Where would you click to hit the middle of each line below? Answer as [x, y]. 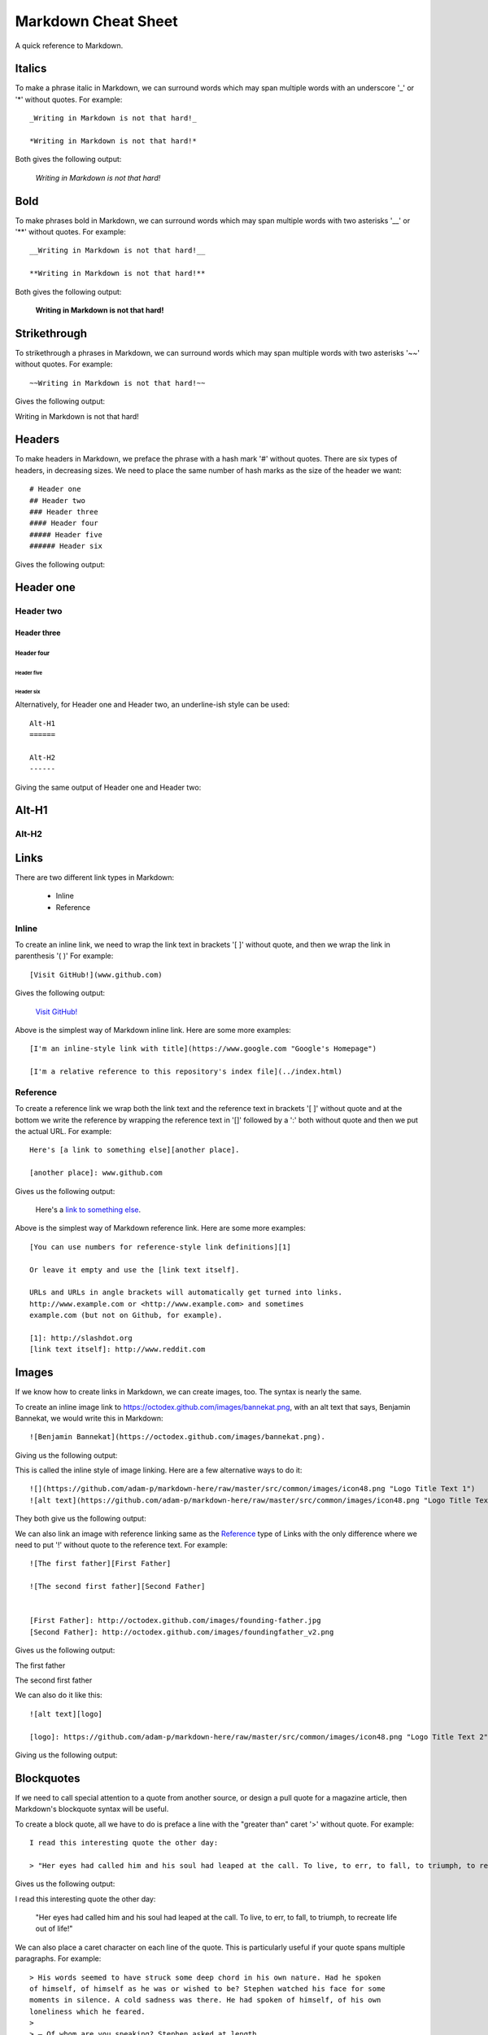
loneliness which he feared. [87, 2011]
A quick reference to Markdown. [69, 46]
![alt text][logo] [66, 1714]
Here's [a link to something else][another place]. [135, 1150]
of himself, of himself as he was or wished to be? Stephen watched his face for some [207, 1989]
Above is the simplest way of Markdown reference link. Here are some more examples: [161, 1228]
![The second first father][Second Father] [118, 1586]
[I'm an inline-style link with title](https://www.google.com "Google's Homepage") [203, 1049]
